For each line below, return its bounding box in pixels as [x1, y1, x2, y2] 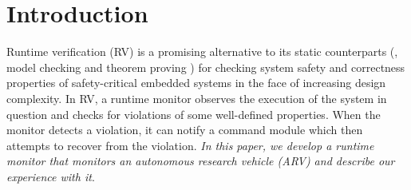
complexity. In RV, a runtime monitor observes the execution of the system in [6, 89, 387, 106]
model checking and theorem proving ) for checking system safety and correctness [6, 58, 405, 75]
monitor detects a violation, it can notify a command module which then [6, 121, 363, 138]
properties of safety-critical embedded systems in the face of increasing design [6, 74, 386, 91]
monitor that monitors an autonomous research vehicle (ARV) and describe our [6, 152, 395, 169]
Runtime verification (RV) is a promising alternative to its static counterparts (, [6, 43, 398, 60]
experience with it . [6, 168, 95, 184]
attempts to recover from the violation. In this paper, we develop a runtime [6, 137, 374, 153]
